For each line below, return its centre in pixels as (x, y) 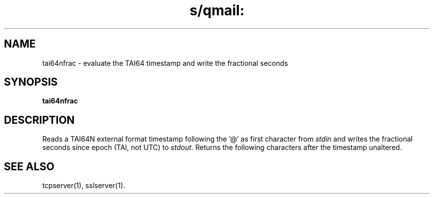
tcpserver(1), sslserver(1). (84, 186)
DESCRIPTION (39, 120)
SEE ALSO (29, 166)
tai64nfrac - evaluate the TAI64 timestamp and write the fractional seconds (165, 63)
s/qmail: (217, 10)
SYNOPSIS (31, 82)
